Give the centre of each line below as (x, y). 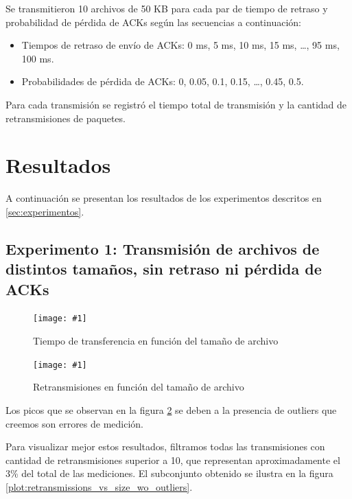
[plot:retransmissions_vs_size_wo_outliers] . (99, 486)
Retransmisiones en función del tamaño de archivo (139, 387)
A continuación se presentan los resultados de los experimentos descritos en (164, 198)
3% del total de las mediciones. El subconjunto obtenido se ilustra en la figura (169, 473)
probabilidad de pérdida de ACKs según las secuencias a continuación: (153, 22)
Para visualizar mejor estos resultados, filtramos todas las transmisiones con (165, 446)
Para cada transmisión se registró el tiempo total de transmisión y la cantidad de (176, 104)
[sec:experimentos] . (45, 211)
